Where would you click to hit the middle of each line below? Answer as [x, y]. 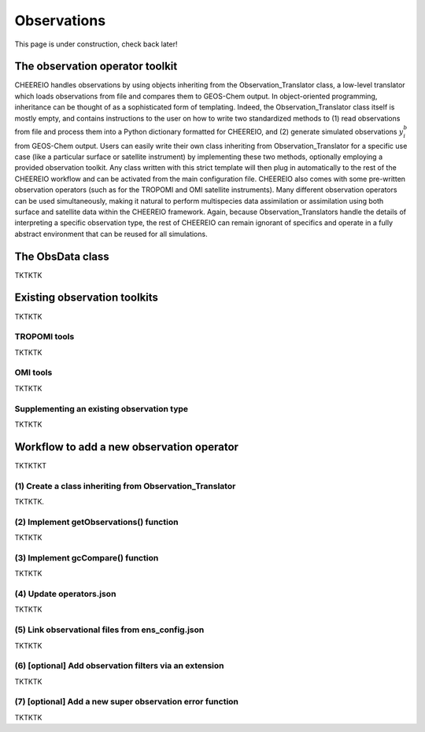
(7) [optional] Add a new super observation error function [127, 702]
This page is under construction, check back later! [96, 44]
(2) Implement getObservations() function [96, 522]
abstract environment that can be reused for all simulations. [111, 234]
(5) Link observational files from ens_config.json [109, 630]
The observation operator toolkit [96, 67]
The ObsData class [62, 256]
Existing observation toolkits [87, 298]
